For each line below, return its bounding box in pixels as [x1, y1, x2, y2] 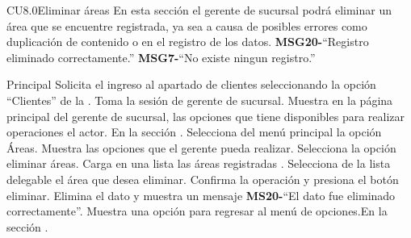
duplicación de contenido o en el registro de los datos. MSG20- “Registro [6, 33, 369, 50]
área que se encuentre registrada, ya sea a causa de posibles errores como [6, 17, 367, 34]
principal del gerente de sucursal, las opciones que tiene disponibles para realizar [6, 107, 405, 124]
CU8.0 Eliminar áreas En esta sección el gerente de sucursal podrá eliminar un [6, 2, 392, 18]
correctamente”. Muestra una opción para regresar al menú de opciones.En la [6, 203, 388, 219]
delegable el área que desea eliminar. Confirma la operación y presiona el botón [6, 170, 399, 187]
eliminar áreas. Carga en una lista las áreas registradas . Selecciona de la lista [6, 155, 391, 172]
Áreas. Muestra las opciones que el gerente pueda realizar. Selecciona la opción [6, 139, 396, 156]
